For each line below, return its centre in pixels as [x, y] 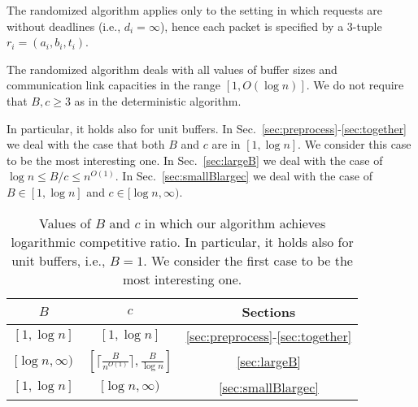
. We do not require [355, 85]
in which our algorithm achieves [235, 223]
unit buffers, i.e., [59, 260]
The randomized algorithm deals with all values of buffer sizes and [172, 69]
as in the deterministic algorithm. [158, 100]
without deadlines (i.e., [64, 26]
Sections [269, 311]
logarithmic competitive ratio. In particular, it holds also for [182, 241]
